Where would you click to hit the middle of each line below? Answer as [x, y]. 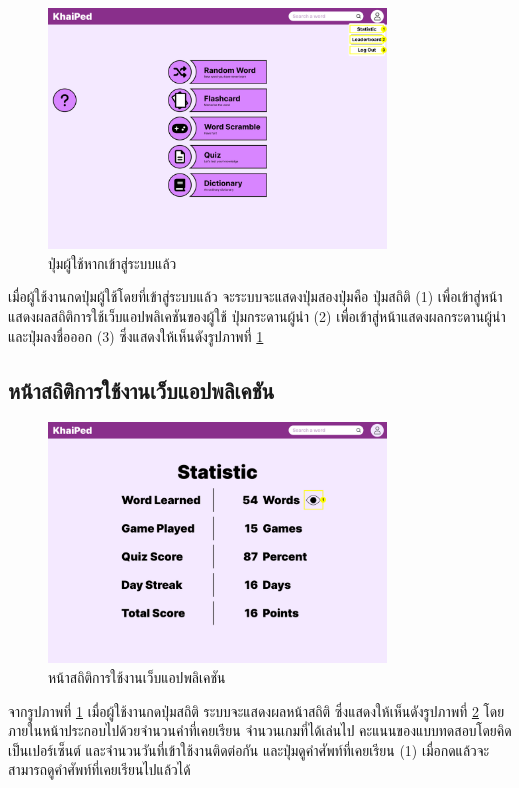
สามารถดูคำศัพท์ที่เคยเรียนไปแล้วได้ [99, 769]
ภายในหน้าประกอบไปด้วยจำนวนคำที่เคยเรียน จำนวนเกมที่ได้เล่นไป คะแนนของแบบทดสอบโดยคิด [260, 730]
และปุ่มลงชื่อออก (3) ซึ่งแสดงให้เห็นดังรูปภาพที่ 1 [136, 335]
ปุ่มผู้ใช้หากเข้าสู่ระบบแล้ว [112, 262]
